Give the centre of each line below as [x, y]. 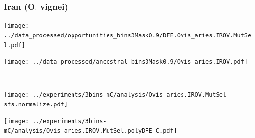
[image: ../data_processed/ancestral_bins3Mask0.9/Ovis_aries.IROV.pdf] [126, 62]
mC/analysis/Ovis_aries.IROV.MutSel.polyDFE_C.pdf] [91, 131]
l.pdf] [15, 45]
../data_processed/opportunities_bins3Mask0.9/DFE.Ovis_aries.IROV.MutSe [128, 35]
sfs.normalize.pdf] [36, 105]
